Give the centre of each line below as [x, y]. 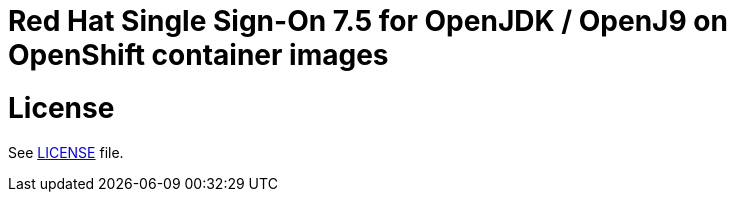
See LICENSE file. [66, 152]
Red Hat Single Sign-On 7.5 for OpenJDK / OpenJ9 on [368, 21]
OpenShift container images [198, 55]
